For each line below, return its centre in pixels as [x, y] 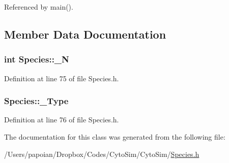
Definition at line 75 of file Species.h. [62, 78]
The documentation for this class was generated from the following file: [115, 137]
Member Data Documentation [85, 34]
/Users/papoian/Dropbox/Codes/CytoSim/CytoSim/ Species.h [102, 154]
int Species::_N [37, 59]
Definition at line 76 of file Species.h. [62, 120]
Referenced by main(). [39, 7]
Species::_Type [36, 101]
